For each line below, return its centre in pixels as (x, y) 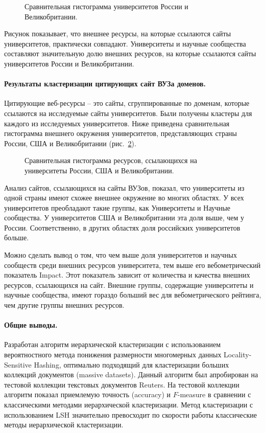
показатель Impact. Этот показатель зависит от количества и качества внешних (127, 275)
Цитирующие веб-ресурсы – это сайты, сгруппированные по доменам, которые (127, 103)
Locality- (238, 355)
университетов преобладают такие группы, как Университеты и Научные (117, 207)
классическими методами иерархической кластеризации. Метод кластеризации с (129, 404)
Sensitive (18, 364)
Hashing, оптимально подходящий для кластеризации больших (131, 364)
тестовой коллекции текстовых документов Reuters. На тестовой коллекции (122, 384)
